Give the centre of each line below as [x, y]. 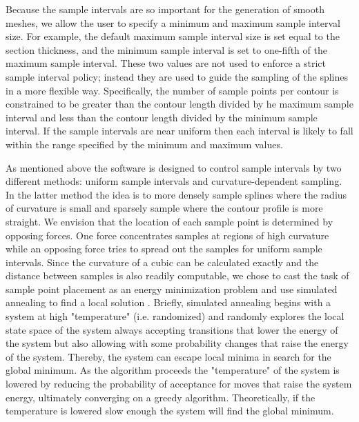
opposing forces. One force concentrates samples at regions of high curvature [167, 235]
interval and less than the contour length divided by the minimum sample [162, 117]
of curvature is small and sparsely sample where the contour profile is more [164, 208]
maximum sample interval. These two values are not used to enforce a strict [166, 63]
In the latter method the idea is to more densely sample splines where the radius [176, 194]
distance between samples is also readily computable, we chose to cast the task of [177, 275]
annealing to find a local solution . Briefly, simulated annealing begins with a [168, 302]
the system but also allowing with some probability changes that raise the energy [177, 343]
